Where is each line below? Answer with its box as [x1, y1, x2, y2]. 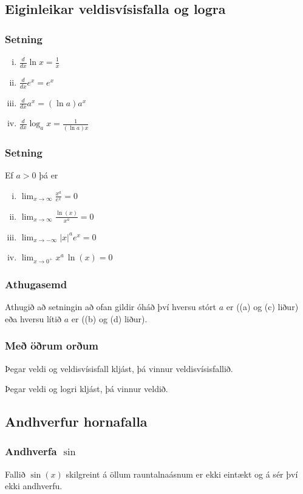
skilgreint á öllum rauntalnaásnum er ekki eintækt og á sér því [66, 467, 298, 480]
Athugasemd [5, 276, 67, 291]
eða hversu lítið [5, 312, 62, 325]
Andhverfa [5, 444, 57, 459]
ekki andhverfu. [5, 479, 63, 492]
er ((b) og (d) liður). [71, 312, 148, 325]
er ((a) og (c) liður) [226, 300, 299, 313]
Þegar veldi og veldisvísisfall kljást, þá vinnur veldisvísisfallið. [5, 362, 233, 374]
